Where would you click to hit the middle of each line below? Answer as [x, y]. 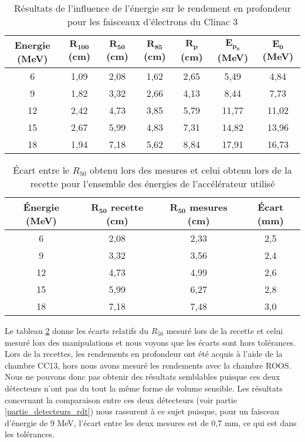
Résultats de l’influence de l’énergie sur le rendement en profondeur [152, 8]
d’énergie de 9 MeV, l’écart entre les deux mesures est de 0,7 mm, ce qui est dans [151, 422]
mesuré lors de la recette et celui [225, 330]
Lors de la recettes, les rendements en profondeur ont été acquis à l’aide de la [144, 354]
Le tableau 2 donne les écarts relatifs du [77, 330]
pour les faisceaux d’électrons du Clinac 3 [152, 21]
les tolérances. [30, 434]
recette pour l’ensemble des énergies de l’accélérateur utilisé [152, 183]
